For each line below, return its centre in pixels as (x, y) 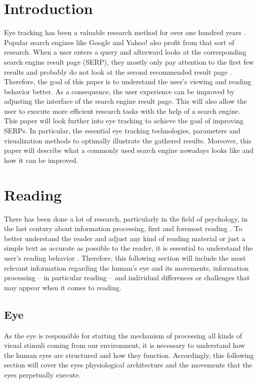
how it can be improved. (41, 160)
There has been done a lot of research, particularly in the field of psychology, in (126, 218)
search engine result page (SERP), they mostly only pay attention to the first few (129, 61)
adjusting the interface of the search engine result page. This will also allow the (125, 101)
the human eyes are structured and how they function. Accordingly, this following (129, 355)
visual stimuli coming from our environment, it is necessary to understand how (125, 345)
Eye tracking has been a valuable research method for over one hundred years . (125, 32)
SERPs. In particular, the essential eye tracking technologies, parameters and (122, 131)
